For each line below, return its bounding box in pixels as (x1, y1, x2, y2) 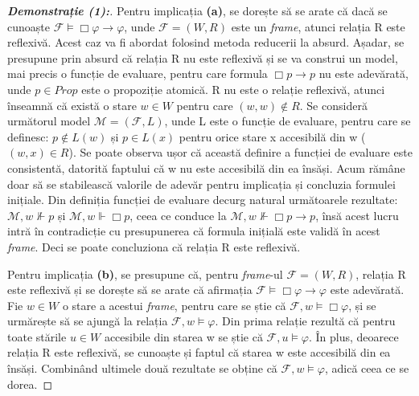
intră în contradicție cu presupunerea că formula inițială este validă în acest (7, 222, 380, 239)
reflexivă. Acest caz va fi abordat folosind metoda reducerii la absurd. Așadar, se (7, 34, 405, 51)
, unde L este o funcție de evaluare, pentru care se (164, 112, 411, 129)
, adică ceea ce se (324, 360, 409, 377)
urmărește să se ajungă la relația (7, 312, 168, 329)
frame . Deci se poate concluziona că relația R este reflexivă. (7, 238, 301, 255)
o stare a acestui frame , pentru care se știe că (62, 296, 286, 313)
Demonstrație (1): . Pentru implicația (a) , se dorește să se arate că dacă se (7, 2, 388, 18)
